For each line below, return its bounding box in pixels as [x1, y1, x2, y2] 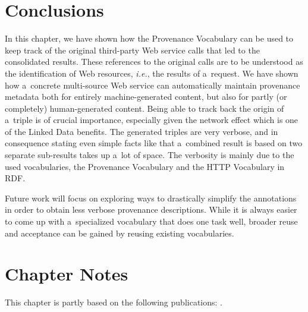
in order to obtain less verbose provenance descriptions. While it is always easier [5, 203, 297, 216]
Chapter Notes [5, 261, 128, 286]
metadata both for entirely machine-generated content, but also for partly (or [5, 90, 287, 103]
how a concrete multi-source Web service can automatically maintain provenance [5, 78, 300, 91]
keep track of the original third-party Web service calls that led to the [5, 43, 260, 56]
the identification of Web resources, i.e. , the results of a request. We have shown [5, 67, 298, 79]
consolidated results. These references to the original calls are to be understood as [5, 55, 303, 68]
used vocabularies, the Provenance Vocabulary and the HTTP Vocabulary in [5, 160, 285, 172]
